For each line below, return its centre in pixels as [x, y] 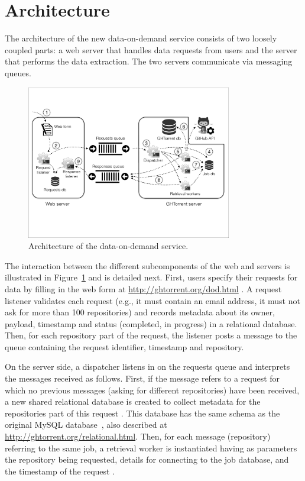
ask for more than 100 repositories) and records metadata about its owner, [140, 312]
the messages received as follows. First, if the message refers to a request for [142, 378]
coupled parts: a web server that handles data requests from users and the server [151, 49]
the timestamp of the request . [60, 471]
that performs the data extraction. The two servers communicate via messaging [149, 61]
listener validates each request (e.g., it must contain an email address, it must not [152, 300]
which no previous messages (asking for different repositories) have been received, [152, 390]
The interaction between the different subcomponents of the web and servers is [147, 265]
